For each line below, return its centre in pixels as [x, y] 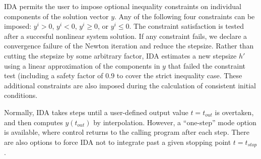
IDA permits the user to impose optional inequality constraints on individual [123, 6]
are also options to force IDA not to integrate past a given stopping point [118, 142]
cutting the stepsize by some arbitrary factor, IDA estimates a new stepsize [120, 55]
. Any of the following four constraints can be [185, 16]
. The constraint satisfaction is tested [186, 26]
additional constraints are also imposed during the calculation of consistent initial [130, 85]
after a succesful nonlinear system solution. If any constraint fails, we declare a [126, 36]
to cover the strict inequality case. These [179, 75]
